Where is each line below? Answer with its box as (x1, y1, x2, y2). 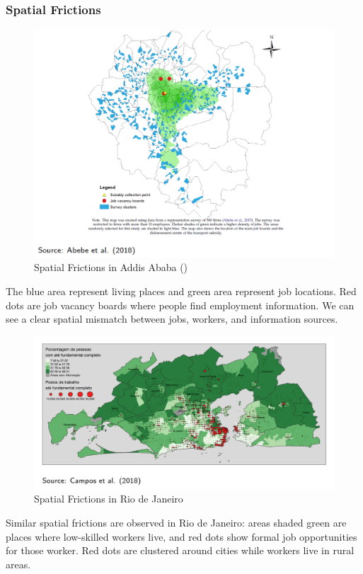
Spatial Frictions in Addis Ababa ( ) (34, 260, 188, 275)
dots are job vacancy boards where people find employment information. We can (6, 297, 355, 312)
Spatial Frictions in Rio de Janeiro (34, 491, 183, 506)
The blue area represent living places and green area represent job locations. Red (6, 283, 357, 298)
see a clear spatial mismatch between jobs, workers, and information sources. (6, 311, 338, 326)
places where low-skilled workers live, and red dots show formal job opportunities (6, 529, 357, 544)
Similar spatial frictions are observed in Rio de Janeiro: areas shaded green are (6, 515, 347, 530)
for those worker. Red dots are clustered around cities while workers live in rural (6, 543, 355, 558)
